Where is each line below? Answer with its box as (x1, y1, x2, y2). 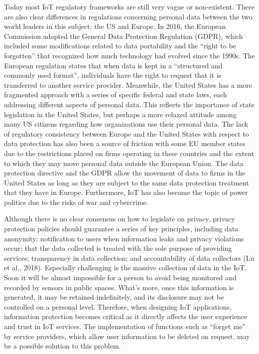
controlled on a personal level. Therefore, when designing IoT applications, (4, 301, 232, 312)
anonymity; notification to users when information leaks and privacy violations (4, 233, 244, 243)
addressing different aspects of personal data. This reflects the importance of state (4, 99, 255, 109)
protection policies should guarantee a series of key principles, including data (4, 223, 239, 234)
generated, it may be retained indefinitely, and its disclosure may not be (4, 292, 224, 302)
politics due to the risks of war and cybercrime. (4, 196, 148, 207)
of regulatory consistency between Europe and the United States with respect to (4, 128, 249, 139)
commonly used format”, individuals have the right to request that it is (4, 70, 222, 80)
